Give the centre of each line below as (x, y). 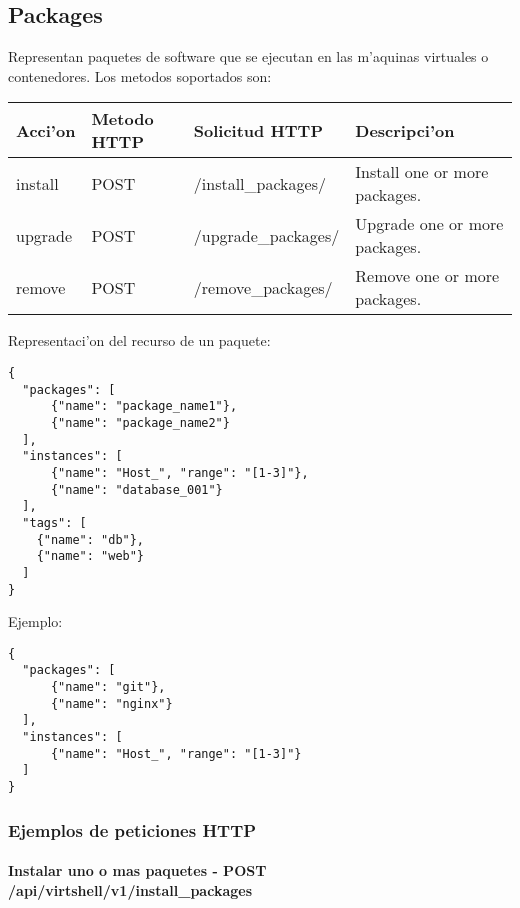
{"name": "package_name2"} (140, 422)
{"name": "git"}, (108, 687)
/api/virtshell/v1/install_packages (130, 889)
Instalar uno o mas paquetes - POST (137, 870)
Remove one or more (427, 276)
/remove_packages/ (263, 287)
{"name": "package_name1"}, (144, 406)
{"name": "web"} (90, 556)
